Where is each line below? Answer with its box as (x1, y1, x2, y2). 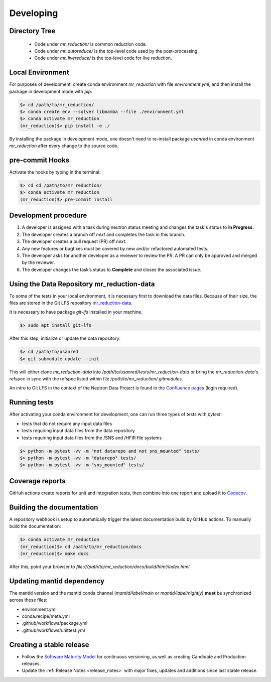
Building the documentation (9, 503, 98, 511)
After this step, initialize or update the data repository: (9, 335, 121, 341)
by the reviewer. (22, 259, 55, 265)
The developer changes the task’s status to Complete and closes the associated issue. (22, 266, 202, 272)
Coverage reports (9, 477, 66, 485)
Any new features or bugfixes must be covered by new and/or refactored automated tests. (22, 245, 209, 251)
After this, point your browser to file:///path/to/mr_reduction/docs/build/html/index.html (9, 564, 190, 570)
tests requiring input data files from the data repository (22, 428, 135, 434)
